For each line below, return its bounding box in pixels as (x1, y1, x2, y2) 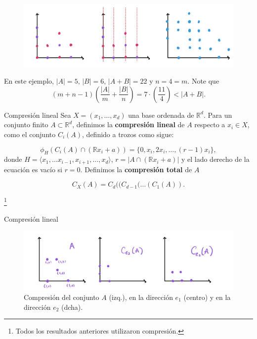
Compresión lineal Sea (4, 109, 71, 120)
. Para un (203, 109, 232, 120)
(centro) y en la (183, 291, 231, 302)
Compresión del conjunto (24, 291, 99, 302)
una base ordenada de (128, 109, 194, 120)
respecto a (194, 119, 225, 130)
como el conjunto (4, 129, 56, 140)
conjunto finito (4, 119, 48, 130)
